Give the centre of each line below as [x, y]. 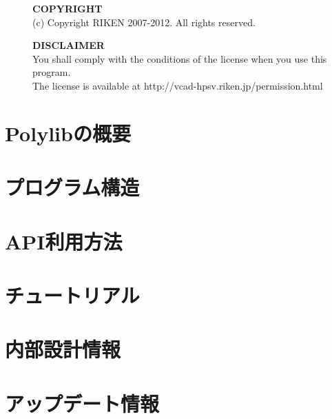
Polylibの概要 [68, 133]
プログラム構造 [72, 187]
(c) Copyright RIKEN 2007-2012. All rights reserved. [144, 22]
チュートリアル [72, 295]
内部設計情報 [63, 349]
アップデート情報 [82, 403]
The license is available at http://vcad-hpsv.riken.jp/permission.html [178, 85]
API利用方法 [64, 241]
